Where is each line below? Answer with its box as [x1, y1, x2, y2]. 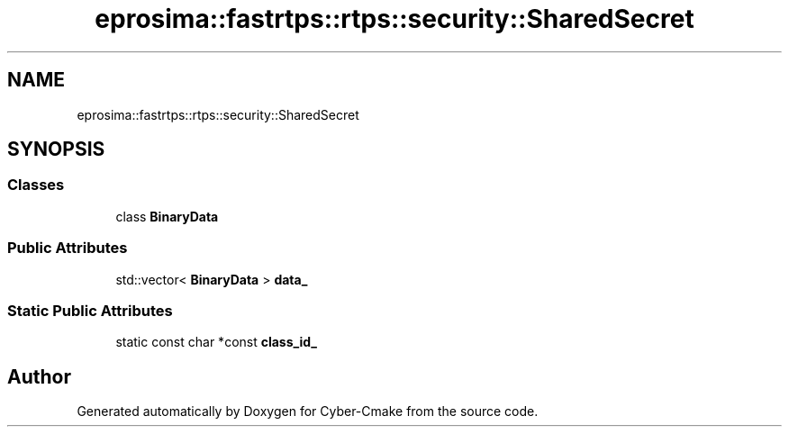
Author [7, 365, 71, 388]
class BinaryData [115, 208, 219, 224]
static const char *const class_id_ [115, 334, 317, 350]
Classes [7, 176, 65, 194]
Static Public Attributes [7, 301, 173, 320]
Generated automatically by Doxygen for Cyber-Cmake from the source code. [77, 403, 539, 420]
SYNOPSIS [7, 138, 105, 161]
